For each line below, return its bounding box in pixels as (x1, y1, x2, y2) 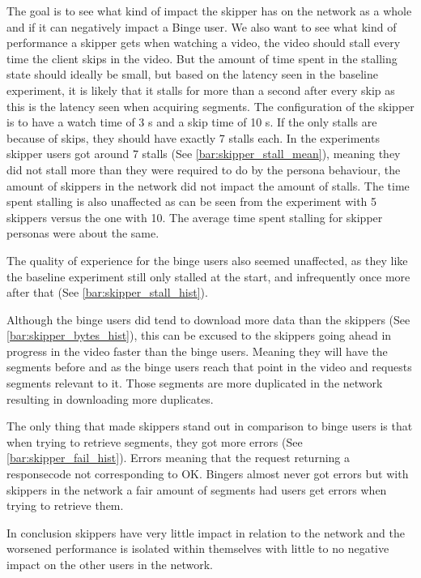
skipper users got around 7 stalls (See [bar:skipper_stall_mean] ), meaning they (6, 145, 401, 162)
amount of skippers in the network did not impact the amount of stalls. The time (6, 177, 410, 194)
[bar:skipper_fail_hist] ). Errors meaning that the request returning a (6, 449, 351, 466)
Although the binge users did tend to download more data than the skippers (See (6, 310, 410, 328)
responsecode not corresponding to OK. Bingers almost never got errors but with (6, 465, 409, 482)
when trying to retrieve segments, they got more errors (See (6, 433, 303, 450)
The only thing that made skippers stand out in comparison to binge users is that (6, 417, 413, 435)
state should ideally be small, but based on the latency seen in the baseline (6, 66, 378, 83)
